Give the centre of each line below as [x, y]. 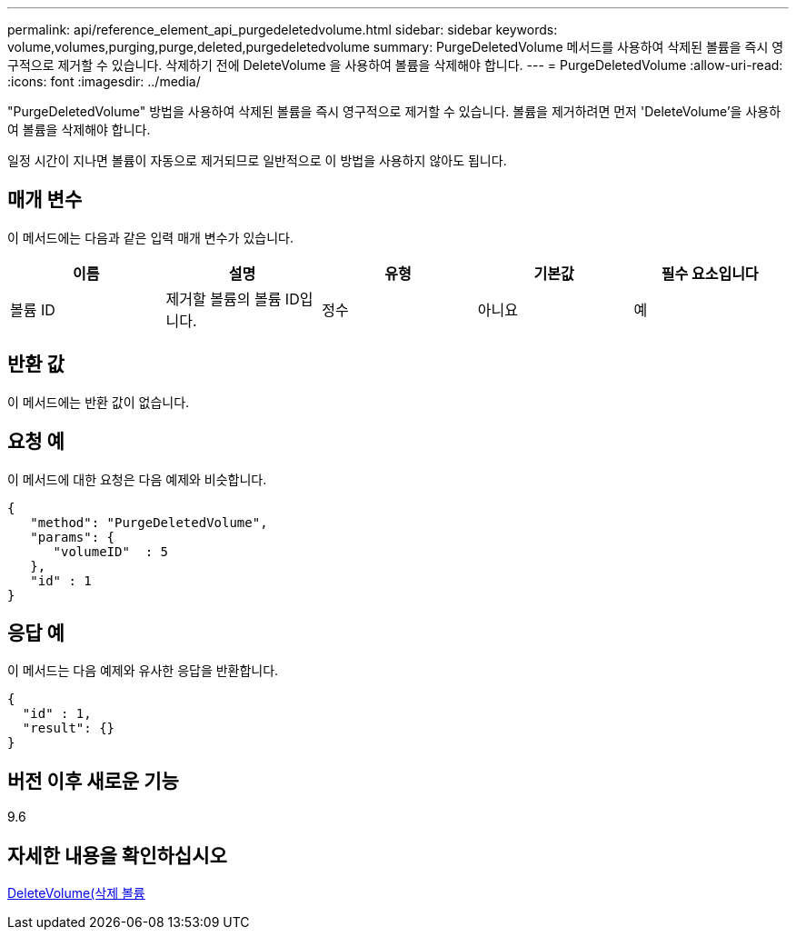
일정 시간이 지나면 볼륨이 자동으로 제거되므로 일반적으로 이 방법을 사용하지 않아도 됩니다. [257, 160]
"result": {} [69, 728]
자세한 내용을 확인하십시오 [117, 855]
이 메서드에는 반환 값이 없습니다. [99, 402]
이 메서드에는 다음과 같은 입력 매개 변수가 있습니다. [150, 237]
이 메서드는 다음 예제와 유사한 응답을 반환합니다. [143, 671]
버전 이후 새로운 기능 [93, 781]
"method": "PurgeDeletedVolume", [149, 522]
